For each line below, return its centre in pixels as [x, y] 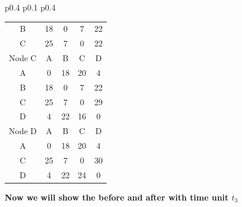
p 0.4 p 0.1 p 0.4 [30, 7]
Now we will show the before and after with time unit [117, 197]
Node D [23, 131]
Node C [23, 58]
